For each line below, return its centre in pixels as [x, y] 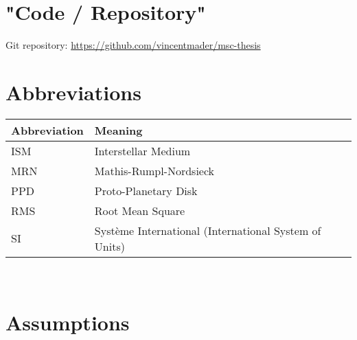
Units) [110, 246]
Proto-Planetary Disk [146, 190]
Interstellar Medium [142, 150]
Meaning [118, 130]
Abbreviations [73, 92]
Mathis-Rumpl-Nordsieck [154, 170]
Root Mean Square [140, 210]
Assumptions [68, 322]
